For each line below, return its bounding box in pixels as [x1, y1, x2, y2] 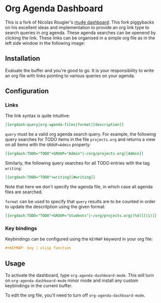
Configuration [5, 87, 49, 95]
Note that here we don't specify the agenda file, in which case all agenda [5, 184, 153, 190]
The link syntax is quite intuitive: [5, 113, 70, 119]
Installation [5, 55, 40, 63]
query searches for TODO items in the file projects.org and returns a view [5, 136, 156, 143]
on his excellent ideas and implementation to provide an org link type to [5, 24, 150, 30]
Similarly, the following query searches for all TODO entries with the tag [5, 160, 150, 166]
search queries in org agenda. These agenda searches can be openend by [5, 30, 156, 35]
